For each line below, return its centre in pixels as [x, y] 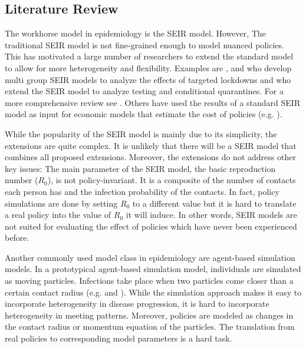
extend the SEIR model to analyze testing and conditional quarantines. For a [144, 91]
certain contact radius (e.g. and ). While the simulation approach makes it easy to [153, 292]
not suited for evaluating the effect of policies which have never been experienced [151, 226]
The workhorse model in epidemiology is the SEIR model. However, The [135, 33]
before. [17, 238]
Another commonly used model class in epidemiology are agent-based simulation [150, 257]
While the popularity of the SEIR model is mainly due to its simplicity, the [141, 133]
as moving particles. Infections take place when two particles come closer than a [149, 281]
